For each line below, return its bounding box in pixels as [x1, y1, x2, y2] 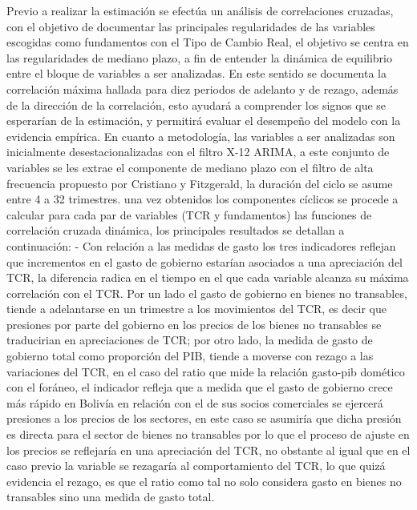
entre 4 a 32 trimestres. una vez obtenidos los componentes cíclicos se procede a [6, 191, 399, 207]
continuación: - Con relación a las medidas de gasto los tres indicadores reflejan [6, 237, 396, 254]
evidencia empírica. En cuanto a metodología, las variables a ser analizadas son [6, 127, 395, 144]
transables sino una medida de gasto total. [6, 488, 215, 505]
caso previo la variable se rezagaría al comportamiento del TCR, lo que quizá [6, 457, 386, 474]
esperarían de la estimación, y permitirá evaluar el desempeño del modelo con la [6, 112, 401, 129]
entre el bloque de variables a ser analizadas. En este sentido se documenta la [6, 65, 387, 82]
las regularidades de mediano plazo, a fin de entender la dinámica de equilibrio [6, 49, 392, 66]
